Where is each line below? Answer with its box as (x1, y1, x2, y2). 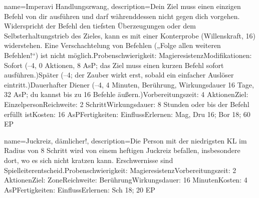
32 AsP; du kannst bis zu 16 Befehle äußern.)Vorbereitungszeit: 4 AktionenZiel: (4, 89, 248, 99)
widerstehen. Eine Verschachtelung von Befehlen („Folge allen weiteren (4, 40, 221, 50)
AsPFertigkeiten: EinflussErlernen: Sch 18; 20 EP (4, 184, 155, 194)
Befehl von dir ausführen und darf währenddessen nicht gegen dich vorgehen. (4, 10, 240, 21)
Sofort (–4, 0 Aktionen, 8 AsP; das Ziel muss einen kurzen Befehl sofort (4, 59, 224, 70)
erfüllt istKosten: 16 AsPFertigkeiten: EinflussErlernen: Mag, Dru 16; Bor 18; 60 (4, 108, 250, 119)
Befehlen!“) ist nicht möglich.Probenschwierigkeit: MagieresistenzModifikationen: (4, 49, 252, 60)
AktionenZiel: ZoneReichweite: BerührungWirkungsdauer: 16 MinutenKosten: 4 (4, 174, 247, 185)
